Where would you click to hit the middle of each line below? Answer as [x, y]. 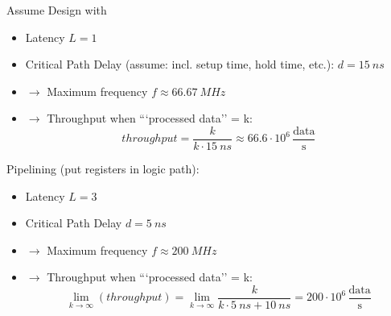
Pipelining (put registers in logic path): [103, 169]
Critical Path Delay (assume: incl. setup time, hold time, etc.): [180, 64]
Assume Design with [57, 10]
